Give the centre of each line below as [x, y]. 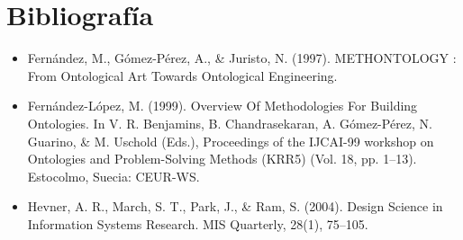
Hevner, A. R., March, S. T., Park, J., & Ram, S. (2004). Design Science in [235, 206]
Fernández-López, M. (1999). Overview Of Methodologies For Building [222, 106]
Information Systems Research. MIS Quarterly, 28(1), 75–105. [198, 223]
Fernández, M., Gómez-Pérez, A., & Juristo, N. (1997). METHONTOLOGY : [242, 58]
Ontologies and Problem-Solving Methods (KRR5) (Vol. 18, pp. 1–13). [222, 159]
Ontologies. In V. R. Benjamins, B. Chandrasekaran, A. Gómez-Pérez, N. [230, 123]
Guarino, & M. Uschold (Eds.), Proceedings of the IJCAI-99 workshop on [231, 141]
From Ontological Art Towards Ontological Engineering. [182, 75]
